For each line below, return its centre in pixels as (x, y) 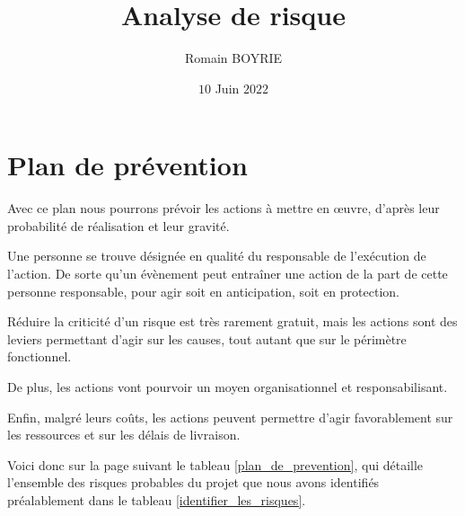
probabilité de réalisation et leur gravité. (118, 225)
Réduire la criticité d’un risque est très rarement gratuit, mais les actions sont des (232, 321)
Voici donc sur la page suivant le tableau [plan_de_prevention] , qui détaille (215, 464)
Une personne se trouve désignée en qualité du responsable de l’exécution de (217, 256)
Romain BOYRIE (233, 58)
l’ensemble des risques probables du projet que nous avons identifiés (193, 482)
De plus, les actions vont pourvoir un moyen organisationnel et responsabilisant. (228, 387)
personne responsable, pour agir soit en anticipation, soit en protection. (203, 291)
